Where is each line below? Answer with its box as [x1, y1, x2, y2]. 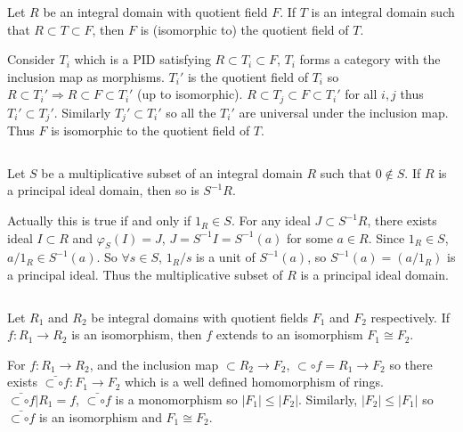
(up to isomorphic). [137, 85, 243, 103]
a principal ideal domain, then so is [7, 181, 199, 200]
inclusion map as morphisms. [7, 67, 165, 86]
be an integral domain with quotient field [43, 3, 268, 20]
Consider [7, 50, 55, 69]
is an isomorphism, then [71, 325, 202, 344]
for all [345, 85, 378, 103]
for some [287, 228, 333, 247]
